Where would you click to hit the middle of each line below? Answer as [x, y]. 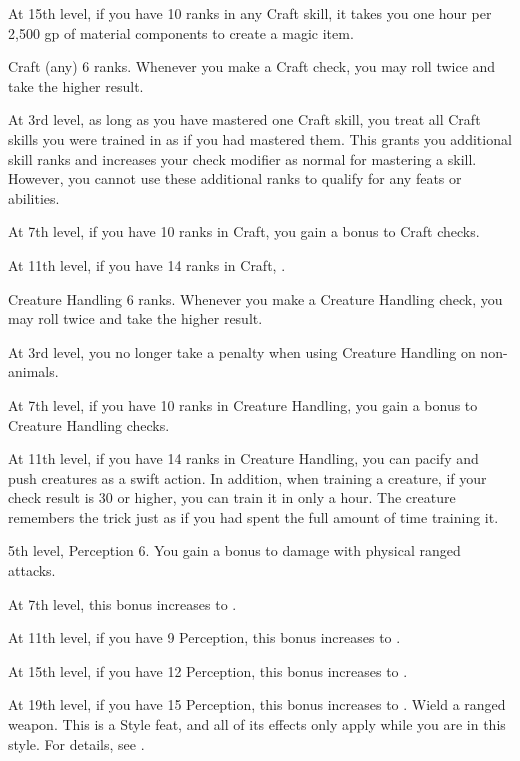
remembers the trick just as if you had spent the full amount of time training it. [253, 516]
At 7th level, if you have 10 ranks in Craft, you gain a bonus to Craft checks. [244, 231]
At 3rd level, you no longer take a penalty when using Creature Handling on [242, 351]
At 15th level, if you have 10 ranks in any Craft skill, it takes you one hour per [250, 13]
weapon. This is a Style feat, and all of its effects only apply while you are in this [257, 724]
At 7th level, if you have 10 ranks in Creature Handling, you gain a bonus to [243, 404]
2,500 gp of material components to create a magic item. [181, 32]
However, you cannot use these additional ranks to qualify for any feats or [235, 178]
